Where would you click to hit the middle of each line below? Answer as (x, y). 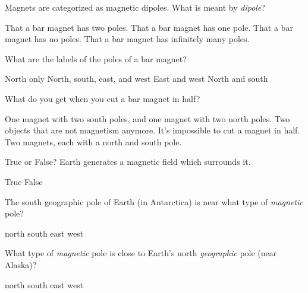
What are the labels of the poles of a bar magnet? (96, 58)
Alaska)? (21, 264)
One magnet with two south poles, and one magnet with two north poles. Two (147, 118)
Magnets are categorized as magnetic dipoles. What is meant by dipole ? (135, 7)
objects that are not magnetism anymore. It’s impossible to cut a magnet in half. (153, 130)
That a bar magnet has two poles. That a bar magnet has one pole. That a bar (149, 27)
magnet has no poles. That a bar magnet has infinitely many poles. (127, 39)
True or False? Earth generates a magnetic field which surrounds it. (128, 162)
